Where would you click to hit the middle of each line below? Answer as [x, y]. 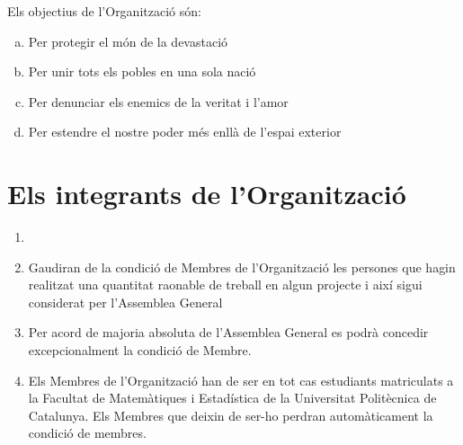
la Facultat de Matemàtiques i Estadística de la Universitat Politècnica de [232, 398]
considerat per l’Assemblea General [125, 302]
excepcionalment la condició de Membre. [140, 350]
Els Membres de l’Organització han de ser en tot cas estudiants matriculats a [241, 380]
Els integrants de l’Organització [207, 194]
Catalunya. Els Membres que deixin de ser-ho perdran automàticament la [231, 415]
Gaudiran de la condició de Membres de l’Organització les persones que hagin [242, 267]
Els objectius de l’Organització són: [104, 11]
